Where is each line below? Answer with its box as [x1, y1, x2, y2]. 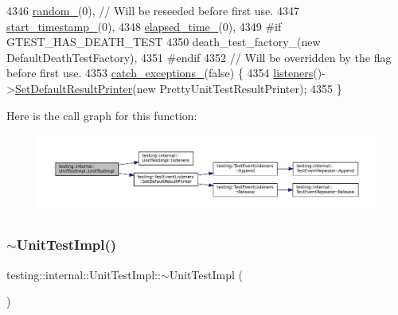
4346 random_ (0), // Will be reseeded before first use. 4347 [6, 2, 299, 18]
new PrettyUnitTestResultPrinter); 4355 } [136, 80, 342, 96]
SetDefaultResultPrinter [14, 80, 133, 96]
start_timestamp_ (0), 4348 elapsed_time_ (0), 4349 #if [6, 17, 282, 34]
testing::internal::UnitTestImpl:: [6, 266, 161, 282]
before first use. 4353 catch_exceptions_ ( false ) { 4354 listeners [6, 64, 314, 81]
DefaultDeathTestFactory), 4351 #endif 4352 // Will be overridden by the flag [6, 49, 392, 65]
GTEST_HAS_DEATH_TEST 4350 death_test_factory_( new [6, 33, 321, 50]
